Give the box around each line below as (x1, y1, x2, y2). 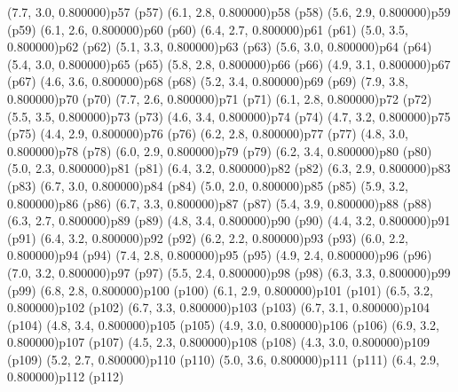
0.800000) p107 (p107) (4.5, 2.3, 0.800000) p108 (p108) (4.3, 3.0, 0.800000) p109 (7, 333, 430, 351)
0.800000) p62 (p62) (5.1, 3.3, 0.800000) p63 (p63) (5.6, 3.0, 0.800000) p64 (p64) (7, 37, 432, 56)
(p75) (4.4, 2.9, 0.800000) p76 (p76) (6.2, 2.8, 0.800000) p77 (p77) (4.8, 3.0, (7, 124, 408, 143)
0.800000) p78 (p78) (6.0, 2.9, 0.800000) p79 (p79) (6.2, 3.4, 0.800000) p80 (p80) (7, 141, 432, 160)
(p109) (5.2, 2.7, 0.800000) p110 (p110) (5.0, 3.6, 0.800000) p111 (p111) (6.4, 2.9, (7, 349, 439, 368)
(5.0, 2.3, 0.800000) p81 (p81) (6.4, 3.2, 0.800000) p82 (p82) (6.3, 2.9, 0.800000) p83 (7, 159, 451, 177)
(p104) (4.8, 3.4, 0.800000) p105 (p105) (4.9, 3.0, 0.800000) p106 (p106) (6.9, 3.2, (7, 315, 439, 333)
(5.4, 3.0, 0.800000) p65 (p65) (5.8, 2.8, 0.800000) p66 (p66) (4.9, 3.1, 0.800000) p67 (7, 54, 451, 73)
